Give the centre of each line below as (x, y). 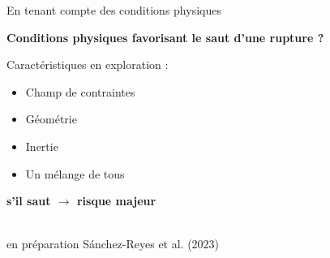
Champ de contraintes (80, 91)
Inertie (42, 146)
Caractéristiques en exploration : (88, 64)
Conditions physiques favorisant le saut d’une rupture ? (165, 37)
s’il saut (29, 201)
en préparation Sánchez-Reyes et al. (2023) (113, 244)
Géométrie (51, 119)
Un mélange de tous (75, 173)
